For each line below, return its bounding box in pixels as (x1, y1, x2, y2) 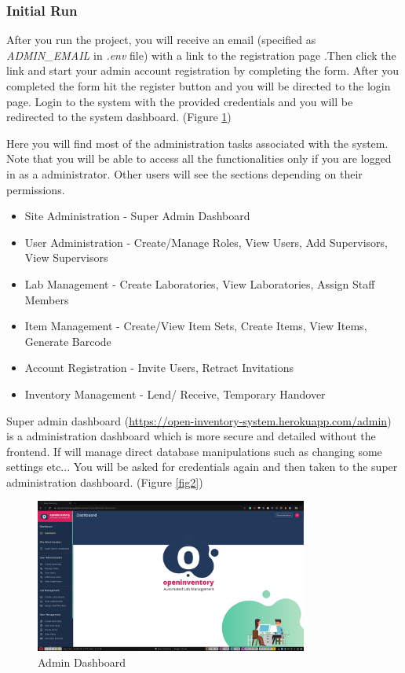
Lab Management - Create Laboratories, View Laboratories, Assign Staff (24, 275, 375, 292)
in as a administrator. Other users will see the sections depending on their (6, 165, 363, 182)
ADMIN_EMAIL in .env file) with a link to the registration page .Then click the (6, 46, 396, 63)
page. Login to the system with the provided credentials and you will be (6, 93, 353, 109)
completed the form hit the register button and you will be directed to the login (6, 78, 391, 94)
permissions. (6, 181, 65, 197)
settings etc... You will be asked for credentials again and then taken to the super (6, 458, 398, 475)
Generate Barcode (24, 333, 111, 349)
